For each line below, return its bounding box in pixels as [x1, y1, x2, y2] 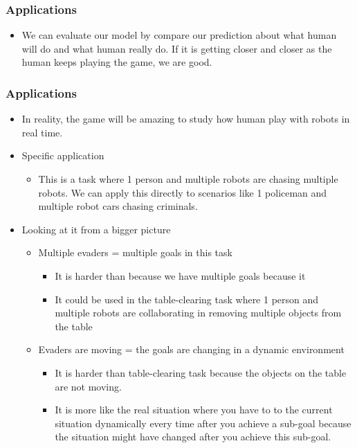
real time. [21, 125, 63, 139]
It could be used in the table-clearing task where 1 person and [55, 292, 319, 306]
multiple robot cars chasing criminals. [38, 199, 198, 213]
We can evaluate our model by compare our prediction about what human [21, 28, 337, 42]
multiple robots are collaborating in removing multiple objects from [55, 305, 342, 320]
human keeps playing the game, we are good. [21, 55, 212, 69]
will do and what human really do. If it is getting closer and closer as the [21, 41, 332, 55]
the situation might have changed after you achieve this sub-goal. [55, 429, 331, 444]
